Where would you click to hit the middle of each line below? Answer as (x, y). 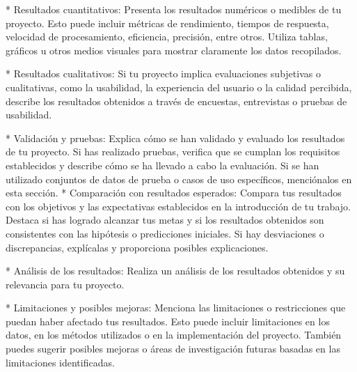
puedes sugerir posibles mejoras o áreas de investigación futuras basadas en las (173, 349)
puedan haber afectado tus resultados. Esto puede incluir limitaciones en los (168, 321)
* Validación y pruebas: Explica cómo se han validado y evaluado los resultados (175, 138)
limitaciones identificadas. (60, 362)
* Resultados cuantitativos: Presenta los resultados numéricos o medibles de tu (174, 9)
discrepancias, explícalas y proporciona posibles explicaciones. (137, 247)
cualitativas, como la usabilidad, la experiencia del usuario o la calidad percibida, (179, 87)
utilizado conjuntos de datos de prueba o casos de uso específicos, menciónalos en (179, 179)
